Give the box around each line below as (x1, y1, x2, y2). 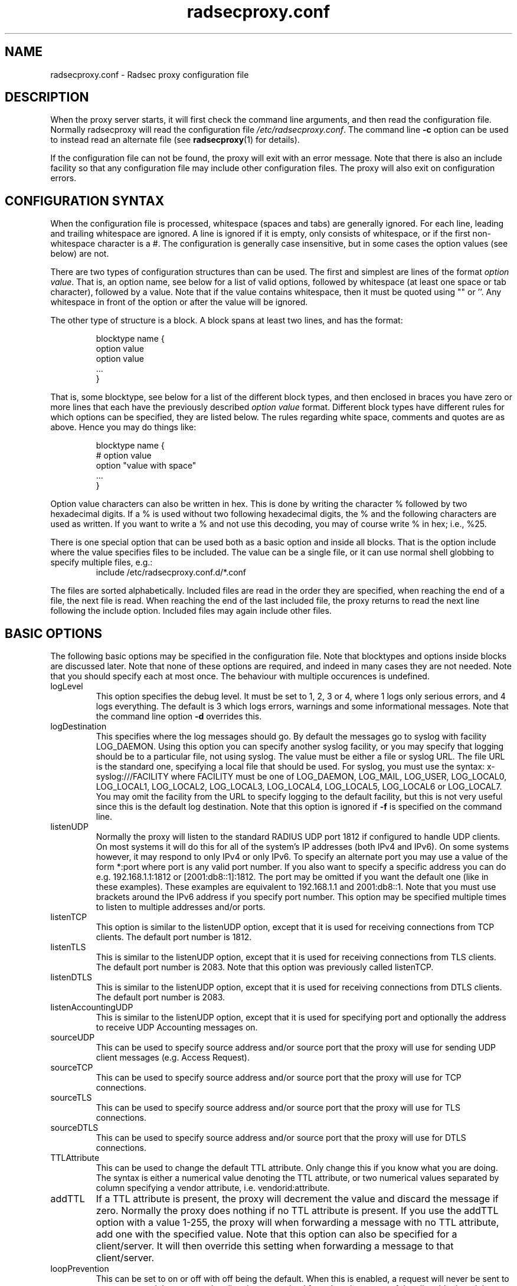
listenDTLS (50, 972, 93, 983)
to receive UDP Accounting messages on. (96, 1022, 258, 1033)
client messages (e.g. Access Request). (96, 1052, 250, 1063)
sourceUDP (50, 1032, 95, 1043)
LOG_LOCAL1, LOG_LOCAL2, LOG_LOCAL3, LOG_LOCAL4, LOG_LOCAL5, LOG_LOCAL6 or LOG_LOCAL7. (96, 781, 502, 792)
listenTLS (50, 942, 86, 953)
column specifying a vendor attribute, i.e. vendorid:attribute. (96, 1183, 330, 1193)
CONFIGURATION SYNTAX (5, 193, 165, 208)
